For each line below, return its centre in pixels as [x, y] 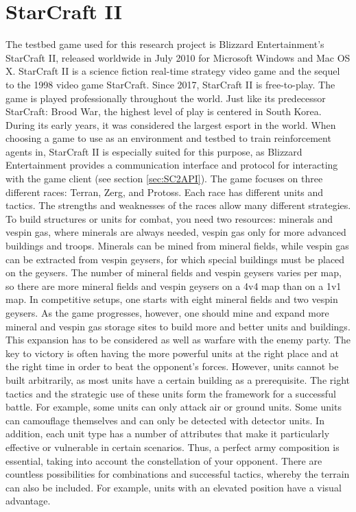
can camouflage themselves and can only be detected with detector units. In [165, 420]
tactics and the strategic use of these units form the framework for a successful [171, 393]
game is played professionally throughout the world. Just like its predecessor [166, 98]
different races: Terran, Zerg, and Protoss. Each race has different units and [165, 192]
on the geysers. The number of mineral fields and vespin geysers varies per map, [174, 272]
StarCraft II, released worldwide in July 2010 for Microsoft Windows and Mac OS [178, 57]
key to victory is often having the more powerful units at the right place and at [173, 353]
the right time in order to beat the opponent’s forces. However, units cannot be [172, 366]
